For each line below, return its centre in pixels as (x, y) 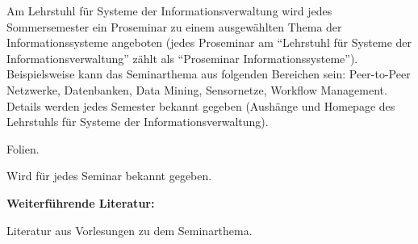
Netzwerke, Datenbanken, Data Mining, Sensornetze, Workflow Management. (197, 89)
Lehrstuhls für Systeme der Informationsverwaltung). (138, 122)
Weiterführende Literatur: (81, 202)
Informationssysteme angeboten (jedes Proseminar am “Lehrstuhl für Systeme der (209, 42)
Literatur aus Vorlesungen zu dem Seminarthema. (130, 230)
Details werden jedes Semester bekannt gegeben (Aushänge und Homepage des (201, 105)
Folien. (23, 148)
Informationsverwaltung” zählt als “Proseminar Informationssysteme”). (182, 58)
